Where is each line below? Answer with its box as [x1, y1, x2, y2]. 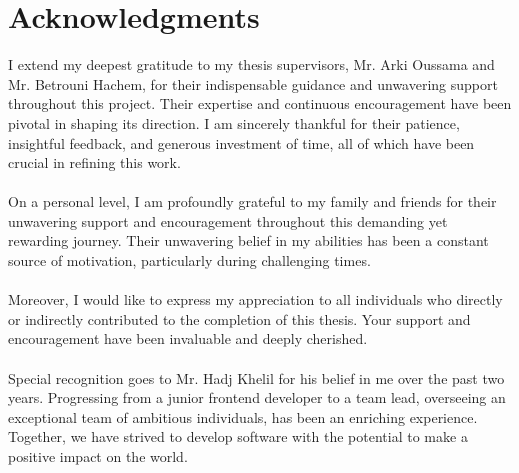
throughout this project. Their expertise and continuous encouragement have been [8, 93, 512, 114]
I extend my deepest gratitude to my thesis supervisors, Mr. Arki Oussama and [8, 54, 495, 75]
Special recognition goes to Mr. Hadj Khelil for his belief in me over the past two [8, 367, 505, 388]
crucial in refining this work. [8, 152, 181, 173]
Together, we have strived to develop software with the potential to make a [8, 426, 468, 447]
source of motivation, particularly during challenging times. [8, 250, 371, 271]
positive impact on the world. [8, 446, 188, 466]
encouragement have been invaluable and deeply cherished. [8, 328, 368, 349]
